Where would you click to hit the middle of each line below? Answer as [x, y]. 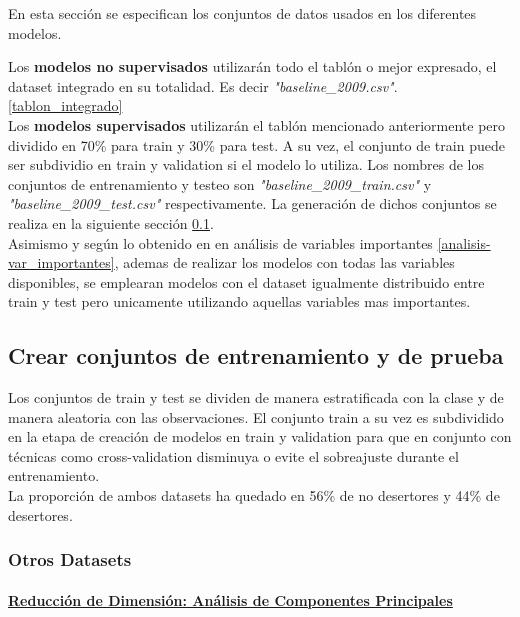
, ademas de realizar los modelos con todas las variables [284, 262]
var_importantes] [61, 262]
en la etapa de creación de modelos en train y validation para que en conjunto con [260, 436]
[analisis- [464, 242]
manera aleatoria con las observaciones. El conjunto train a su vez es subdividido [256, 416]
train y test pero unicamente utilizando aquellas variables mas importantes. [239, 301]
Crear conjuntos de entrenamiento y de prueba [256, 355]
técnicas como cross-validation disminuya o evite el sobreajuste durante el [233, 455]
